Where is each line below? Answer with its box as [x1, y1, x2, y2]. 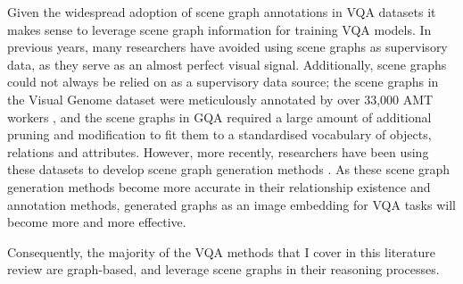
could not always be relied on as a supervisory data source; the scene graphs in [7, 72, 439, 91]
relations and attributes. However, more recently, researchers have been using [7, 142, 429, 161]
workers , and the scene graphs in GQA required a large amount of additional [7, 107, 432, 126]
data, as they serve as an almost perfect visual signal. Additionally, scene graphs [7, 54, 447, 73]
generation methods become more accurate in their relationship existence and [7, 177, 431, 196]
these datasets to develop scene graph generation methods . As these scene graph [7, 160, 451, 179]
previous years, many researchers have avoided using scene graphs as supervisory [7, 38, 448, 56]
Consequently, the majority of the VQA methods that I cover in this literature [7, 242, 435, 261]
